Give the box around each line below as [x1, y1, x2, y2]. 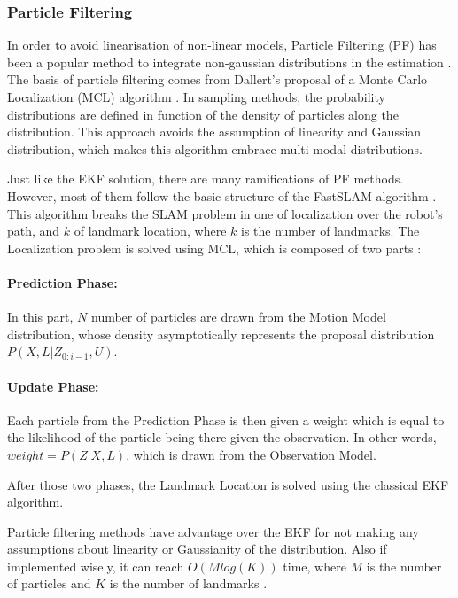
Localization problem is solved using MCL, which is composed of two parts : [7, 238, 422, 257]
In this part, [7, 307, 74, 326]
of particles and [7, 574, 91, 593]
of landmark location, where [74, 221, 227, 240]
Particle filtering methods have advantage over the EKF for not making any [7, 522, 419, 540]
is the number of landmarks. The [240, 221, 420, 240]
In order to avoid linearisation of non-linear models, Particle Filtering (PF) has [7, 35, 437, 54]
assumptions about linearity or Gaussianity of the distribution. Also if [7, 540, 387, 558]
